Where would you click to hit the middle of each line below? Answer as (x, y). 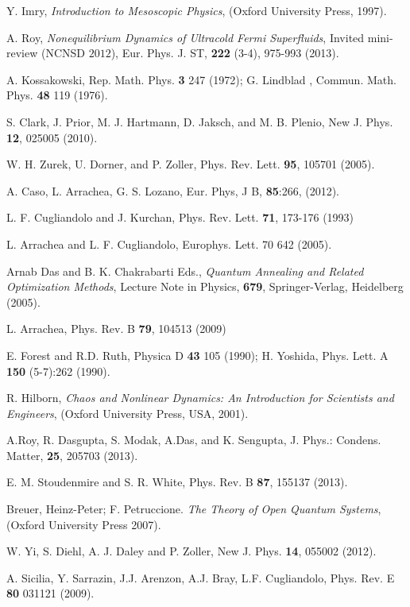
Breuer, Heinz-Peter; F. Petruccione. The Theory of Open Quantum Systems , (194, 509)
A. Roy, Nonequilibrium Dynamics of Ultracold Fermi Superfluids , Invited (186, 37)
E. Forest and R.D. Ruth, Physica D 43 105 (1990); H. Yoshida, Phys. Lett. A (197, 355)
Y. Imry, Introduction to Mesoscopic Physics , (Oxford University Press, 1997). (197, 10)
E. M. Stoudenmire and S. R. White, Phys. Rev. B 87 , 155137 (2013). (177, 482)
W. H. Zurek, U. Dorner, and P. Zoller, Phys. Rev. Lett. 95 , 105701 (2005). (191, 164)
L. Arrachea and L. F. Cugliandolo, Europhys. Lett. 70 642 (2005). (169, 244)
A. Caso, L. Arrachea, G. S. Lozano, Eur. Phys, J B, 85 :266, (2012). (173, 190)
